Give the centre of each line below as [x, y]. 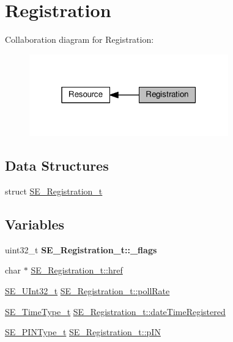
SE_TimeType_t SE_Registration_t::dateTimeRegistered [115, 311]
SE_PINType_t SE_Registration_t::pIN [83, 332]
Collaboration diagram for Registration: [80, 39]
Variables [35, 224]
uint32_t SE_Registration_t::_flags [81, 249]
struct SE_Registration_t [54, 191]
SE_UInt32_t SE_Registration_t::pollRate [87, 291]
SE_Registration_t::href [77, 270]
